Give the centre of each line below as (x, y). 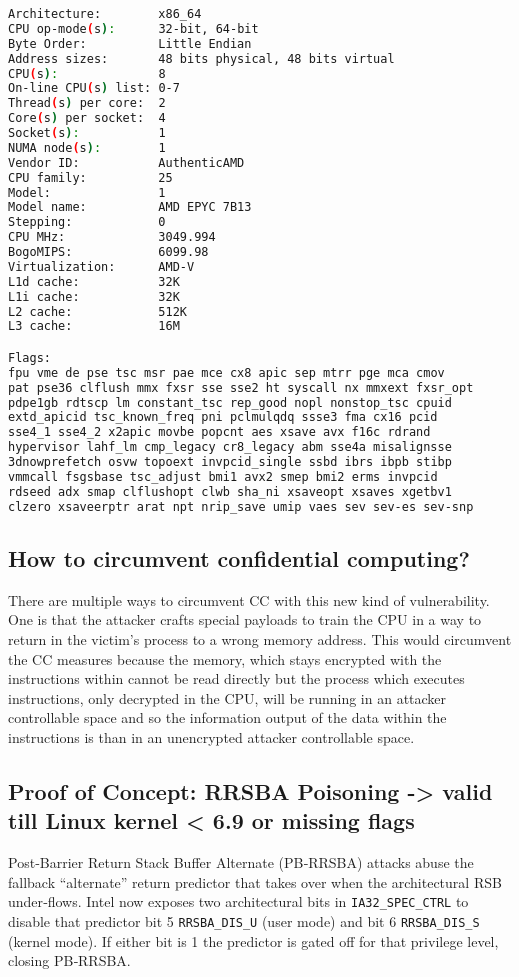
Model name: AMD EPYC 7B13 (130, 207)
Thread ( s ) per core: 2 (87, 103)
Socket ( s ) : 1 (87, 133)
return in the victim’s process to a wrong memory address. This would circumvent (260, 638)
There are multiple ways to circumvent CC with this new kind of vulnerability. (249, 599)
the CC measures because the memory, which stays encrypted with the (225, 658)
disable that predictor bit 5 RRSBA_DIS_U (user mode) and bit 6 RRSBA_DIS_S (244, 920)
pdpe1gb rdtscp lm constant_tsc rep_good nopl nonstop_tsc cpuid (230, 402)
